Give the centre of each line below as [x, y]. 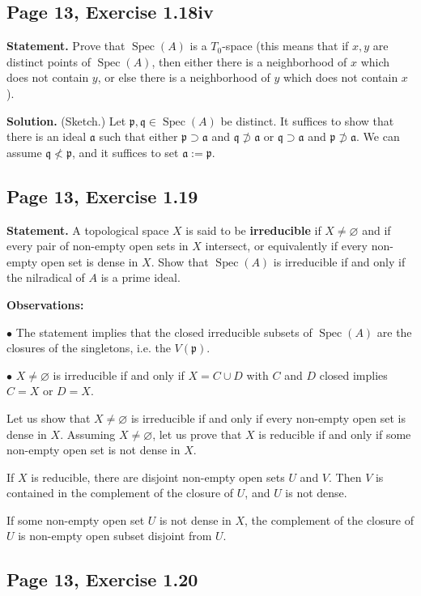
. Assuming [88, 434]
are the [394, 332]
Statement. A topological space [88, 230]
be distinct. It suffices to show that [307, 120]
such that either [138, 136]
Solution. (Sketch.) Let [66, 120]
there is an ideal [47, 136]
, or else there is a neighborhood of [184, 77]
